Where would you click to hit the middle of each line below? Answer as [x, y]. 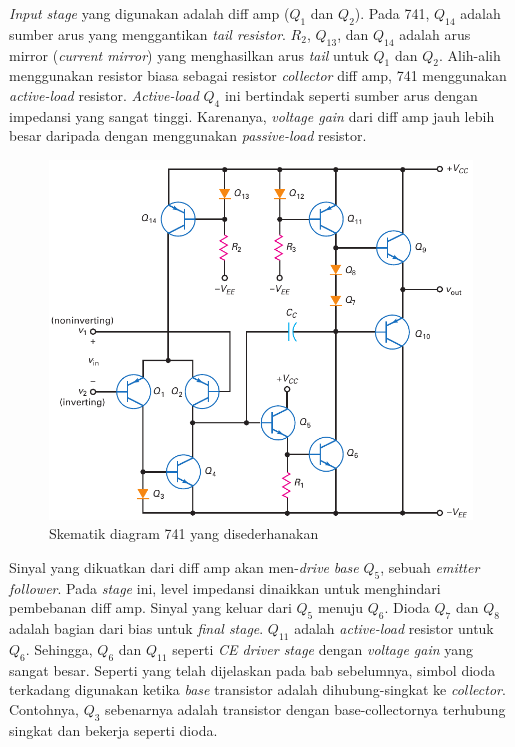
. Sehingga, [59, 648]
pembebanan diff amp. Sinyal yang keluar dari [150, 607]
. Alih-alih [469, 54]
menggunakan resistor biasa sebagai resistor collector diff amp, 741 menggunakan [258, 75]
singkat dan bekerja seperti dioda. [113, 729]
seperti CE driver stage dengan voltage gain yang [323, 648]
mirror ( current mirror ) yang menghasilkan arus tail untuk [189, 54]
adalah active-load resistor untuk [394, 628]
